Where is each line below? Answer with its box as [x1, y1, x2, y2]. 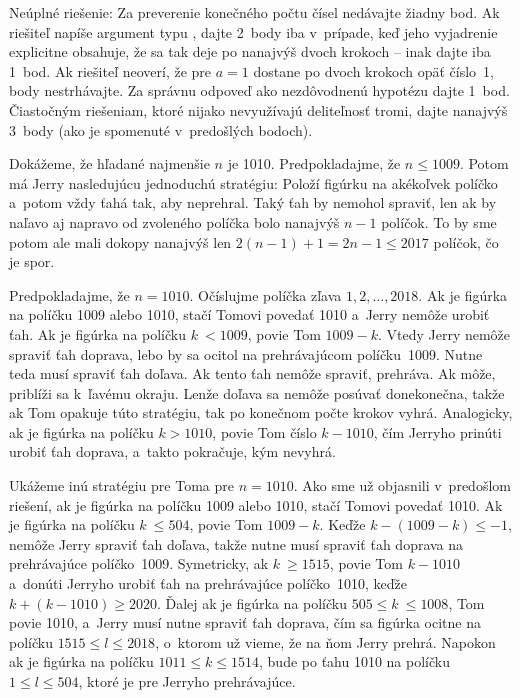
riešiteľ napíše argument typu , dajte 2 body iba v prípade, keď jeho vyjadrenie [9, 21, 498, 42]
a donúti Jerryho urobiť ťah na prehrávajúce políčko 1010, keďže [9, 573, 407, 594]
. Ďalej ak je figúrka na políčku [156, 592, 348, 613]
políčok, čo [433, 231, 499, 252]
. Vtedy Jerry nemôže [377, 323, 511, 344]
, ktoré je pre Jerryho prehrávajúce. [78, 671, 296, 691]
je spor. [9, 251, 55, 272]
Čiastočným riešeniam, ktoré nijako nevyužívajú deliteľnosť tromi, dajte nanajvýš [9, 99, 508, 120]
